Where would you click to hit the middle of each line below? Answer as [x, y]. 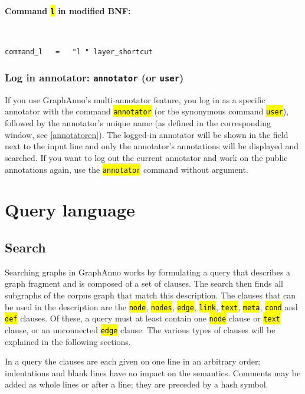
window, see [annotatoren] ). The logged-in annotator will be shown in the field [147, 134]
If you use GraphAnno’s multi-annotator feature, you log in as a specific [135, 99]
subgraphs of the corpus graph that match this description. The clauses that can [150, 295]
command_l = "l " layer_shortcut [79, 52]
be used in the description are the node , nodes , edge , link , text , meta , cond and [151, 306]
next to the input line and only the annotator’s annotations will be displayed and [152, 146]
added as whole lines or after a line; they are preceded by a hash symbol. [137, 384]
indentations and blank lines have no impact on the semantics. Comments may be [153, 372]
